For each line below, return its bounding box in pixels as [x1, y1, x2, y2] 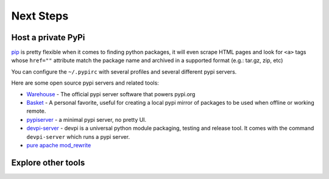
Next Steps [11, 9, 69, 23]
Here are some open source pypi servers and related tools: [11, 79, 160, 86]
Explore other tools [11, 157, 85, 167]
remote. [26, 107, 46, 115]
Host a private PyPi [11, 32, 85, 43]
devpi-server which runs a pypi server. [26, 133, 130, 140]
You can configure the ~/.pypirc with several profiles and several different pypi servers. [11, 68, 237, 75]
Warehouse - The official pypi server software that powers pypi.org [26, 90, 196, 97]
